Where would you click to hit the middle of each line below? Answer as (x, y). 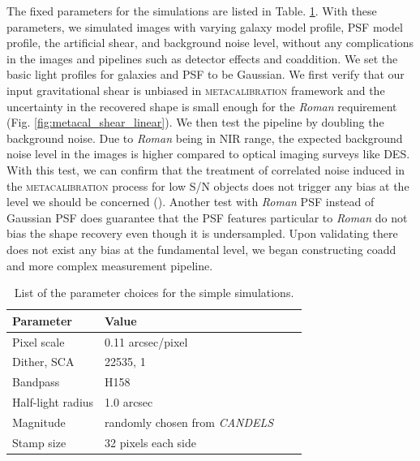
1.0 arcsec (129, 402)
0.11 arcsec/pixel (146, 341)
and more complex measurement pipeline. (110, 265)
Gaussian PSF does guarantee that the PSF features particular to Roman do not (207, 217)
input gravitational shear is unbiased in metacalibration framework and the (196, 90)
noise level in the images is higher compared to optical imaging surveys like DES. (208, 154)
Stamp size (39, 442)
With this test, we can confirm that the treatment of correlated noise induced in (206, 169)
